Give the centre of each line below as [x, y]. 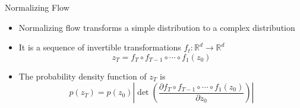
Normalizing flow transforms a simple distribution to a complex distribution [157, 27]
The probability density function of [83, 76]
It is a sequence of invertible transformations [100, 47]
